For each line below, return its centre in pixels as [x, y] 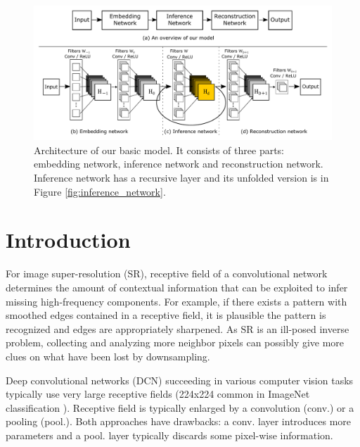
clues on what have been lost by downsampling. [108, 356]
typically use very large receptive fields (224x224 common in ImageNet [158, 394]
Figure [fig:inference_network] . [100, 191]
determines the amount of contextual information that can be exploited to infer [177, 287]
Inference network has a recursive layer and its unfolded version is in [181, 178]
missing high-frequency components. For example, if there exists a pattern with [176, 301]
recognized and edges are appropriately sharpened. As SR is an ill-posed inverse [178, 328]
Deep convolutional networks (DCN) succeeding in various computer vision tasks [180, 380]
